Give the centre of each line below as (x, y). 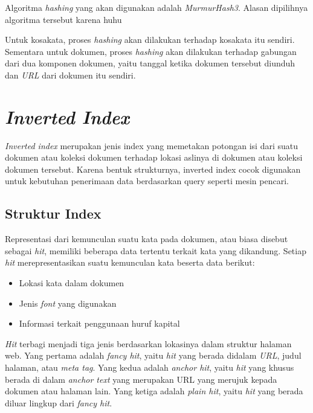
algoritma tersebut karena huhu (63, 19)
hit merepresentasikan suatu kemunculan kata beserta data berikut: (130, 262)
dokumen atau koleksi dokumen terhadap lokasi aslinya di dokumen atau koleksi (154, 157)
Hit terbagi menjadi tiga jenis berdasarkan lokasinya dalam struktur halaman (148, 343)
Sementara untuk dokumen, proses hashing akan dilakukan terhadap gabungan (151, 51)
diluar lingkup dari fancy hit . (59, 402)
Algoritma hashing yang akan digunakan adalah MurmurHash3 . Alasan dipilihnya (156, 7)
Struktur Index (53, 213)
